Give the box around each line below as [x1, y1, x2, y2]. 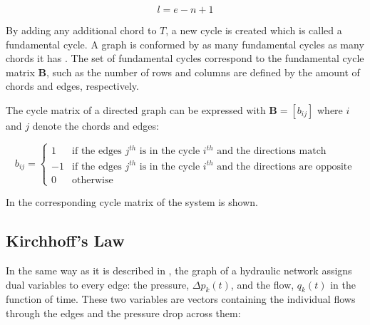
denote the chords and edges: [32, 118, 159, 133]
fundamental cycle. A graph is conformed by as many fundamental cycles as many [6, 36, 364, 51]
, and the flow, [230, 277, 294, 292]
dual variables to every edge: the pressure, [6, 277, 190, 292]
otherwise [72, 175, 113, 185]
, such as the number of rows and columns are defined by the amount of [46, 64, 360, 79]
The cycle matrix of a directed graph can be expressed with [6, 102, 266, 117]
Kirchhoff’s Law [6, 229, 125, 252]
